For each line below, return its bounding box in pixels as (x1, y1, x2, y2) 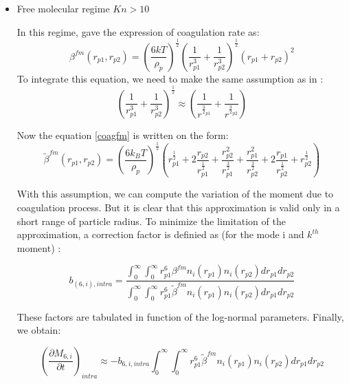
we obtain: (16, 323, 61, 337)
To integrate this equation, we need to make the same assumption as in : (16, 71, 324, 85)
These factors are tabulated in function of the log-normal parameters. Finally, (16, 309, 344, 323)
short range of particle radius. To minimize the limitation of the (16, 213, 286, 228)
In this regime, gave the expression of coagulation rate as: (16, 24, 260, 39)
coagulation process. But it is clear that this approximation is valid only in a (16, 200, 340, 214)
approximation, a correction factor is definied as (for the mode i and (16, 227, 304, 242)
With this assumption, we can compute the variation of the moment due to (16, 186, 334, 201)
